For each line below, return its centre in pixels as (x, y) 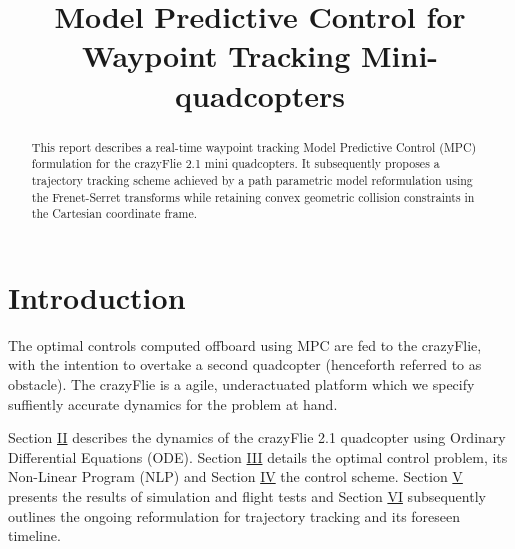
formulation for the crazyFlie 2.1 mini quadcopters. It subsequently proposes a (235, 163)
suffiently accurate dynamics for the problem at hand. (173, 403)
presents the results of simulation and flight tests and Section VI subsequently (247, 495)
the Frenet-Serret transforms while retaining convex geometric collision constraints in (253, 196)
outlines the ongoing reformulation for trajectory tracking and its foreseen (234, 515)
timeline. (34, 535)
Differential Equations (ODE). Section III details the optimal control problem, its (258, 456)
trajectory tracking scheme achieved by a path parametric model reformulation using (252, 179)
